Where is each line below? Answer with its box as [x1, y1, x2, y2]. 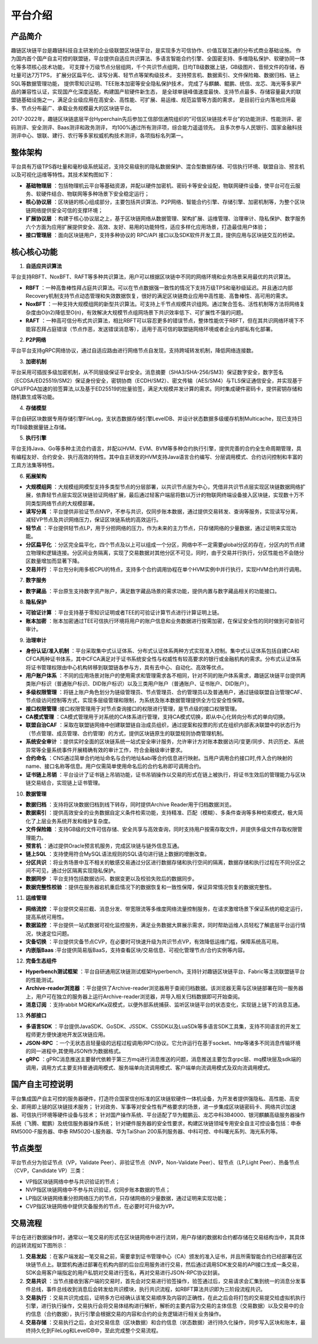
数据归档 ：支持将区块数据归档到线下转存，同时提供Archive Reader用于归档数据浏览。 [25, 801, 235, 808]
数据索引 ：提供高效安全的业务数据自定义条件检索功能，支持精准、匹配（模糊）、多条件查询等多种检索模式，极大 [25, 809, 298, 816]
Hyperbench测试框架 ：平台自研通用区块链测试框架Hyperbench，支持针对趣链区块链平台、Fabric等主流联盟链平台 [25, 968, 305, 975]
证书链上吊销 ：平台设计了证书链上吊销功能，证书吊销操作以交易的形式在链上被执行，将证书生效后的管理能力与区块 [25, 771, 306, 778]
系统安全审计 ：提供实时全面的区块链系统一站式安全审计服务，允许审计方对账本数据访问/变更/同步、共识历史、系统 [25, 738, 304, 745]
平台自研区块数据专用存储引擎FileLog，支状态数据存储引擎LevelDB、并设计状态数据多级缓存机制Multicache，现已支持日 [11, 415, 303, 422]
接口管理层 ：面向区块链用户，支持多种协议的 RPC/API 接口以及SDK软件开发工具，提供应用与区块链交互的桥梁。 [25, 232, 299, 238]
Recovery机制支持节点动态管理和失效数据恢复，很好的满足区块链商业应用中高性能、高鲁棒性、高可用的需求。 [25, 293, 291, 300]
